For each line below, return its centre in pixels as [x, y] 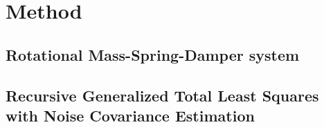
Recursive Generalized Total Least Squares [162, 95]
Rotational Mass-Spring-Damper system [153, 54]
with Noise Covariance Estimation [130, 115]
